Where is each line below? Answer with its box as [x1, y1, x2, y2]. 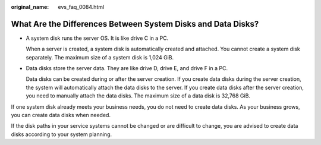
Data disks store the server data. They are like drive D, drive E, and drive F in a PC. [26, 65, 228, 72]
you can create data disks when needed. [11, 112, 111, 119]
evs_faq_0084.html [58, 4, 105, 10]
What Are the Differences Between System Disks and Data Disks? [11, 18, 259, 29]
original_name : [11, 4, 49, 10]
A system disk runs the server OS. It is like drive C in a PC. [26, 34, 169, 42]
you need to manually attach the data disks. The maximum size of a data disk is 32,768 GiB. [26, 92, 251, 99]
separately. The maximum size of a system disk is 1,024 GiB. [26, 53, 174, 61]
